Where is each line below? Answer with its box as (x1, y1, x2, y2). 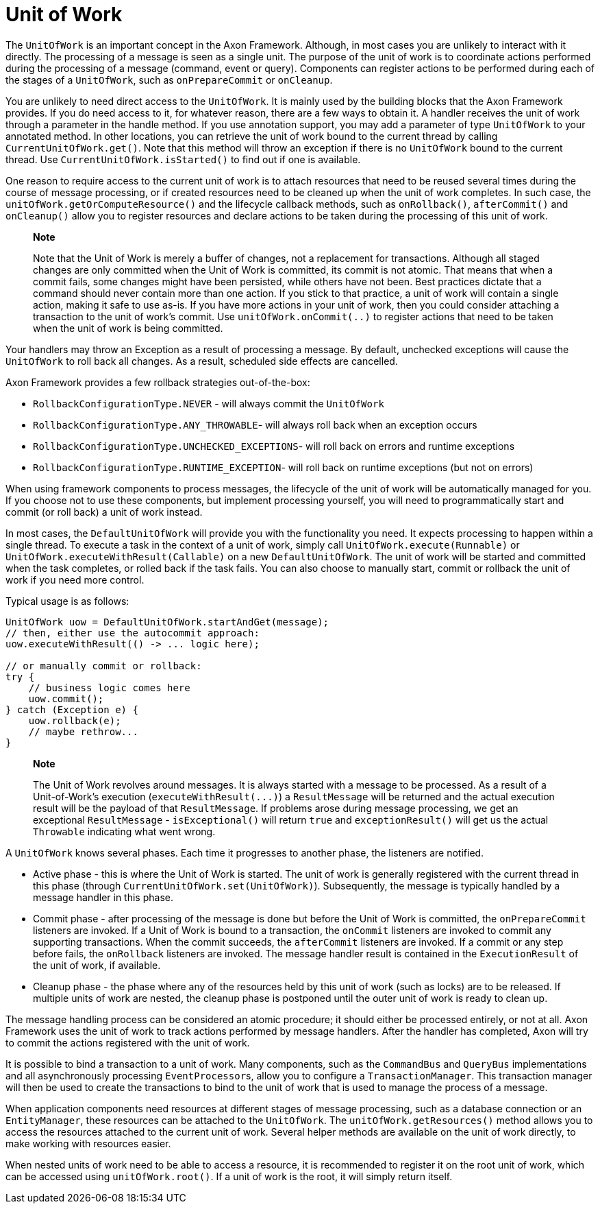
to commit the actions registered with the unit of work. (5, 1036, 250, 1049)
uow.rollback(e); (28, 715, 121, 726)
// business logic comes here (28, 682, 190, 693)
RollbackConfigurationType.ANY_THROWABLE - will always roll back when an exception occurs (33, 418, 477, 431)
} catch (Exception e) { (5, 704, 138, 715)
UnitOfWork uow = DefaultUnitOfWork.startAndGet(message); (5, 616, 329, 627)
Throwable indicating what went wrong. (33, 825, 216, 837)
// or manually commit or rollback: (5, 660, 202, 671)
